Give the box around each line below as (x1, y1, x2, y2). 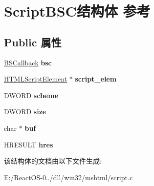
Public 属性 (4, 34, 62, 49)
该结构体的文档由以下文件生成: (4, 156, 102, 166)
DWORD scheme (4, 90, 59, 100)
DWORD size (4, 106, 46, 117)
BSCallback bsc (4, 57, 52, 67)
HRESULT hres (4, 139, 53, 149)
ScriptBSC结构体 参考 (4, 1, 151, 21)
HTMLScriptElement (4, 74, 67, 84)
